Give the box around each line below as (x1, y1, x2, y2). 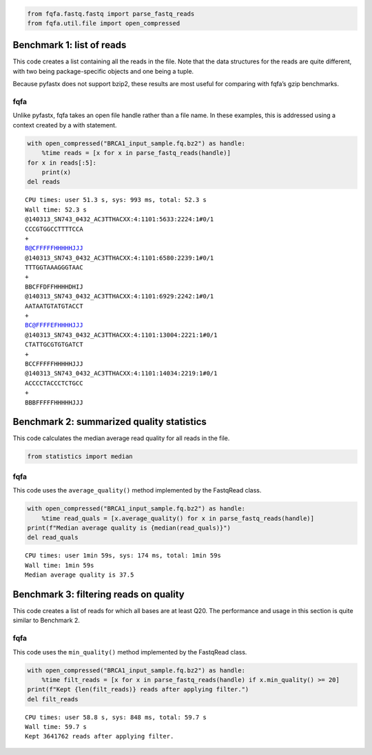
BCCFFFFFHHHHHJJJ (25, 360, 83, 368)
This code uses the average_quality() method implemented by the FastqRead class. (12, 486, 262, 495)
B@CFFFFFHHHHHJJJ (25, 245, 83, 252)
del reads (27, 178, 61, 186)
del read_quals (27, 534, 79, 541)
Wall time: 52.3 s (25, 205, 87, 214)
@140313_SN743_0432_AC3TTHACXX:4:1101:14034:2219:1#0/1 (25, 369, 218, 377)
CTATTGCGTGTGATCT (25, 341, 83, 349)
